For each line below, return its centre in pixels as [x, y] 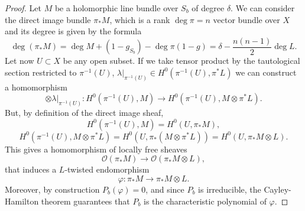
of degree [208, 8]
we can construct [266, 72]
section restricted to [41, 72]
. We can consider [263, 8]
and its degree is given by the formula [73, 31]
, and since [165, 189]
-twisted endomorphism [107, 169]
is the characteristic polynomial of [205, 201]
